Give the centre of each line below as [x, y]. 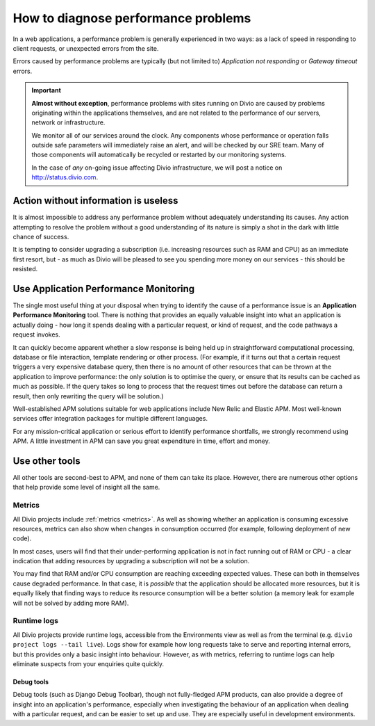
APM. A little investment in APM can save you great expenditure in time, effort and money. [142, 441]
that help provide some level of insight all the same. [86, 487]
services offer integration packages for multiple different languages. [110, 419]
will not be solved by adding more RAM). [71, 603]
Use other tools [47, 461]
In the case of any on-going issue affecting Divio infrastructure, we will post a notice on [157, 168]
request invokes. [36, 334]
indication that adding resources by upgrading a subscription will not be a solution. [131, 561]
